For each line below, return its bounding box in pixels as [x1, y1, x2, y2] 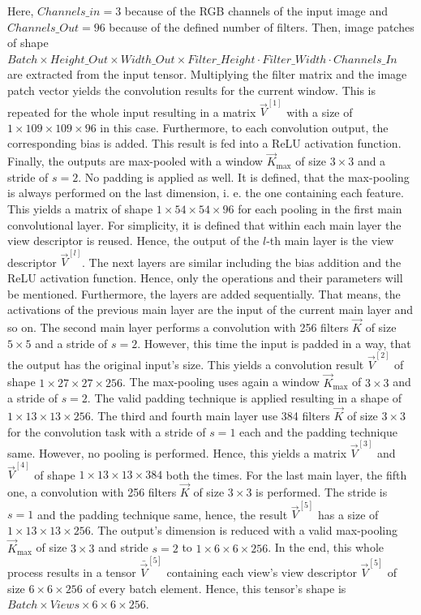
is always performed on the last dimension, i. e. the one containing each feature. [7, 184, 404, 201]
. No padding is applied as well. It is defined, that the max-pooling [78, 168, 410, 185]
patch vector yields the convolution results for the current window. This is [7, 81, 376, 98]
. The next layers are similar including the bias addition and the [82, 253, 402, 270]
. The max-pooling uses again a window [122, 373, 320, 390]
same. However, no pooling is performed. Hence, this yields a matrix [7, 444, 347, 461]
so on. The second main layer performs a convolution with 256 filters [7, 319, 349, 336]
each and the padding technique [239, 423, 397, 440]
